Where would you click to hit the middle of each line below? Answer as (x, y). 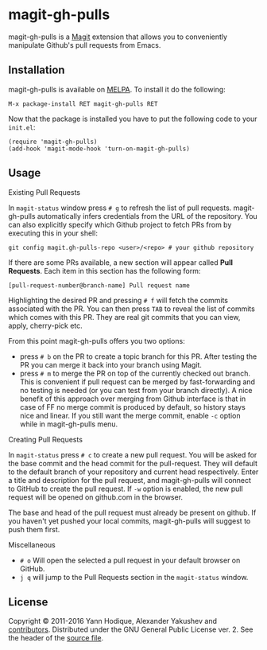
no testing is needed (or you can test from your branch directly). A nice (136, 390)
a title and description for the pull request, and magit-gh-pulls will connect (130, 480)
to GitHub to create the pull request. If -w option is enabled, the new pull (126, 488)
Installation (37, 70)
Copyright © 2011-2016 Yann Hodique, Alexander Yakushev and (112, 621)
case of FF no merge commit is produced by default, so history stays (133, 407)
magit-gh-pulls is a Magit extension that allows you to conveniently (118, 37)
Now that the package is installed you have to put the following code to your (133, 119)
